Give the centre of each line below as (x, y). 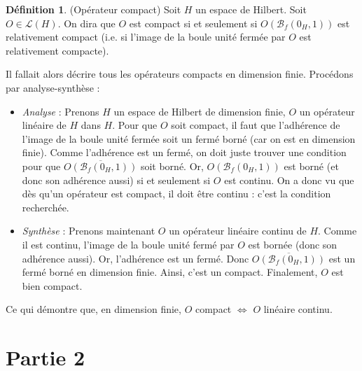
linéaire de (44, 125)
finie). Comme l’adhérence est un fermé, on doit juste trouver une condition (184, 152)
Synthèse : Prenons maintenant (89, 231)
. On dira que (86, 23)
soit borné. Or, (172, 166)
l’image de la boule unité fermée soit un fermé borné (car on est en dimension (189, 138)
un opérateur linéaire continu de (238, 231)
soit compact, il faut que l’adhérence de (256, 125)
